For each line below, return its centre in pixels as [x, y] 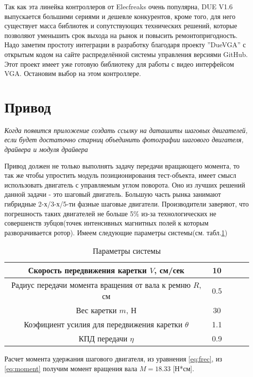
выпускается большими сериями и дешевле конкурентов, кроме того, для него [120, 16]
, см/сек [169, 270]
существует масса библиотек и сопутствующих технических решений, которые [121, 26]
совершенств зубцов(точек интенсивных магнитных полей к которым [107, 223]
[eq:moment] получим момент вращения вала [71, 368]
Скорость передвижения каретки [87, 270]
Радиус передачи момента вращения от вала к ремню [101, 285]
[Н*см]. [183, 368]
